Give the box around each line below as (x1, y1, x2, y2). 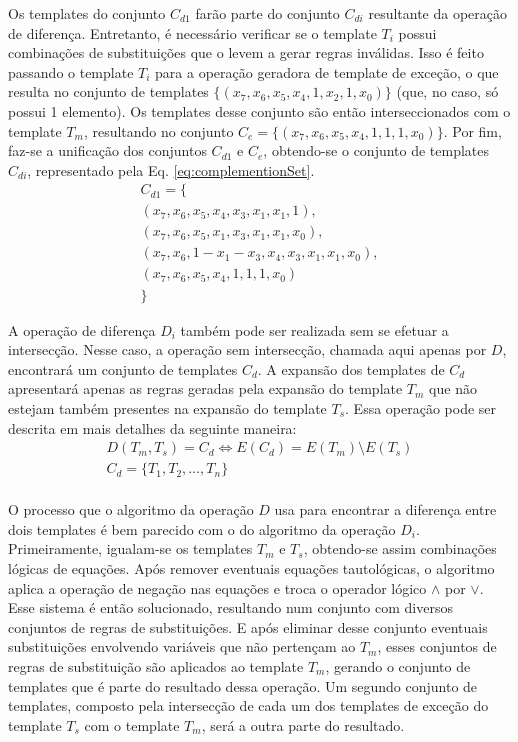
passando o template (8, 61, 134, 82)
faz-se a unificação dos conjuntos (8, 140, 207, 161)
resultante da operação (368, 3, 508, 23)
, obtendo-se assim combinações (303, 538, 497, 559)
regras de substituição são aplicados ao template (8, 655, 304, 676)
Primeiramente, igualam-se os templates (8, 538, 253, 559)
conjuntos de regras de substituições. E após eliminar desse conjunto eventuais (8, 616, 488, 637)
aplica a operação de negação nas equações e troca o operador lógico (8, 577, 427, 598)
